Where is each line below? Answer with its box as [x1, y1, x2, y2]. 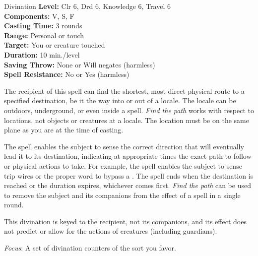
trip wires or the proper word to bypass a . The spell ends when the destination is [4, 170, 254, 181]
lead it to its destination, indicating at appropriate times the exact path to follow [4, 151, 252, 161]
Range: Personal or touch [4, 30, 84, 40]
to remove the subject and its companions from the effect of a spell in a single [4, 190, 241, 200]
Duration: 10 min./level [4, 49, 80, 60]
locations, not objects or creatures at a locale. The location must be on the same [4, 115, 249, 125]
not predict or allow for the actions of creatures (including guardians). [4, 226, 217, 236]
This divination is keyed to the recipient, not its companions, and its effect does [4, 216, 247, 226]
